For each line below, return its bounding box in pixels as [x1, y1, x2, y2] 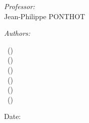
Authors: [4, 28, 31, 38]
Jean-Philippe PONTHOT [4, 11, 85, 21]
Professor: [4, 1, 35, 11]
